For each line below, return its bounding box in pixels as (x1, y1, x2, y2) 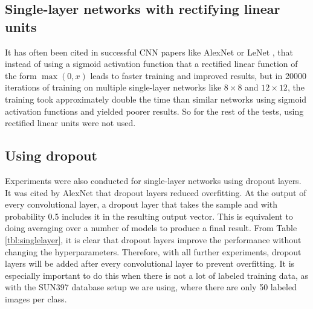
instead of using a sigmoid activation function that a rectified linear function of (5, 57, 298, 70)
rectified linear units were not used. (5, 116, 136, 129)
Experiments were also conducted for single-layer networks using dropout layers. (5, 174, 302, 186)
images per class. (5, 292, 67, 305)
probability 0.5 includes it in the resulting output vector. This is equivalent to (5, 209, 293, 222)
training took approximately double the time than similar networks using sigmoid (5, 92, 307, 105)
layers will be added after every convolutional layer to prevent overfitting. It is (5, 257, 295, 270)
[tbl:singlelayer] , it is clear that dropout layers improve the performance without (5, 233, 302, 246)
